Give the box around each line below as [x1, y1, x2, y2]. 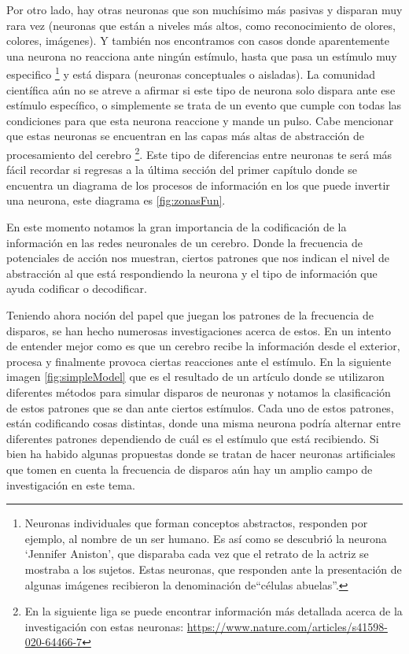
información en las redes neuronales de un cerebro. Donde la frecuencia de [6, 234, 363, 250]
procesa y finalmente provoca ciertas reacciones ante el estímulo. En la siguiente [6, 353, 392, 369]
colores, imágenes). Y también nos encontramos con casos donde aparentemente [6, 32, 390, 49]
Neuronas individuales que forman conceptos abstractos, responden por [24, 515, 368, 531]
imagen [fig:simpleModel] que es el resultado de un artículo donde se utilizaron [6, 368, 385, 385]
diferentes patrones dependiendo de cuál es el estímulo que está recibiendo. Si [6, 430, 379, 446]
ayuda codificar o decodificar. [6, 280, 147, 297]
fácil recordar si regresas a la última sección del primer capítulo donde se [6, 161, 357, 178]
